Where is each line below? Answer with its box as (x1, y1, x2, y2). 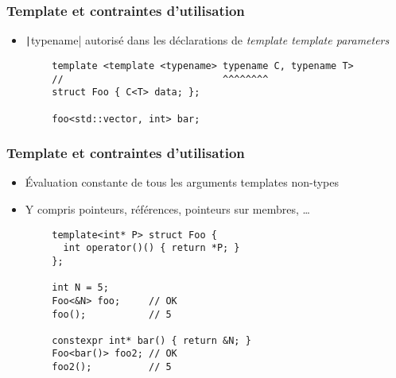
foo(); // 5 (52, 308, 172, 320)
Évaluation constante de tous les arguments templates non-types (25, 174, 340, 191)
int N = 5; (52, 282, 109, 294)
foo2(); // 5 (52, 361, 172, 373)
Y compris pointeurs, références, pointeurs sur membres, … (25, 200, 310, 217)
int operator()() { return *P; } (63, 242, 240, 254)
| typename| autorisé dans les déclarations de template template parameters (25, 32, 390, 48)
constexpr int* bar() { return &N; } (52, 334, 251, 346)
